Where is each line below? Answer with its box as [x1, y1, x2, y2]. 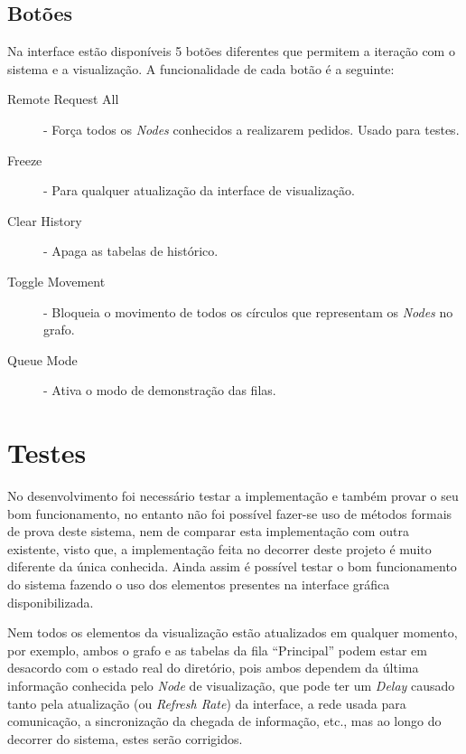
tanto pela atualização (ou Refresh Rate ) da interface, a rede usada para [7, 693, 406, 712]
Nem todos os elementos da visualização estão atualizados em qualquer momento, [7, 623, 458, 642]
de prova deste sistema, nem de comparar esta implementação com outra [7, 522, 409, 541]
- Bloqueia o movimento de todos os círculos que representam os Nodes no [43, 302, 453, 321]
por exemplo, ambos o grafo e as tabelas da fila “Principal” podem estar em [7, 640, 427, 659]
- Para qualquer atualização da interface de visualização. [43, 181, 355, 200]
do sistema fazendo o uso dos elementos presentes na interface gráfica [7, 575, 390, 594]
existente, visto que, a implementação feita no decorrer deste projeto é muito [7, 539, 432, 558]
